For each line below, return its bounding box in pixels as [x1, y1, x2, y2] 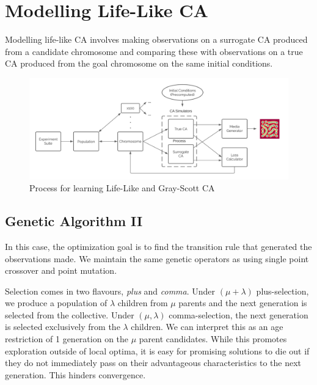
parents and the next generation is [178, 296, 307, 309]
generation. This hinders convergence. [5, 368, 146, 381]
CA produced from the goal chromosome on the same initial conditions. [5, 57, 273, 70]
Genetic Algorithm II [5, 211, 143, 230]
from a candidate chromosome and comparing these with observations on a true [5, 45, 303, 57]
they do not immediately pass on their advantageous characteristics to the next [5, 356, 302, 369]
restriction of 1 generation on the [5, 332, 129, 345]
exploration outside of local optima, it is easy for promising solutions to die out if [5, 344, 310, 357]
